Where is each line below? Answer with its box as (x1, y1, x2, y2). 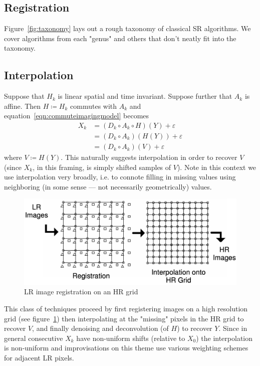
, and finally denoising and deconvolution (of (32, 323, 169, 333)
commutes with (70, 100, 117, 111)
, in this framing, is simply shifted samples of (33, 161, 171, 172)
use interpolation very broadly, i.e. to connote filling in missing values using (4, 171, 236, 182)
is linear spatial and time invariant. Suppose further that (58, 91, 232, 101)
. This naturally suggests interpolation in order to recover (61, 152, 237, 162)
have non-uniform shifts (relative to (76, 332, 185, 343)
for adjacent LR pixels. (4, 352, 74, 363)
